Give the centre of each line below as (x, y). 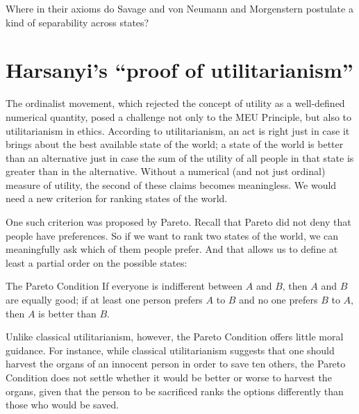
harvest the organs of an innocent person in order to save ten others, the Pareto (176, 364)
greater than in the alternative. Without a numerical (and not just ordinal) (166, 171)
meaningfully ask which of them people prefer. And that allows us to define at (172, 249)
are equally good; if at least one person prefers (104, 300)
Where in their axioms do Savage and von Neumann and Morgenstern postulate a (179, 8)
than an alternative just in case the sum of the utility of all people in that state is (180, 157)
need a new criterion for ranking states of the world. (117, 198)
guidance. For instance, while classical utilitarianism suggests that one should (170, 350)
